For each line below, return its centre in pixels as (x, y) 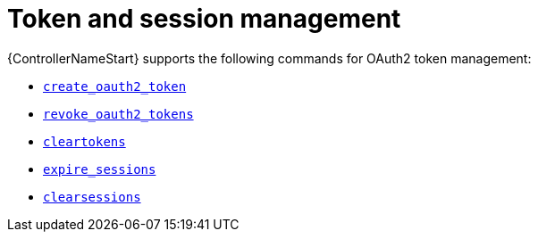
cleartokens (84, 141)
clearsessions (92, 197)
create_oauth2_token (115, 86)
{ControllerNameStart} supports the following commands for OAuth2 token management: (269, 58)
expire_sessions (100, 169)
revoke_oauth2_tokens (118, 114)
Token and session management (204, 19)
